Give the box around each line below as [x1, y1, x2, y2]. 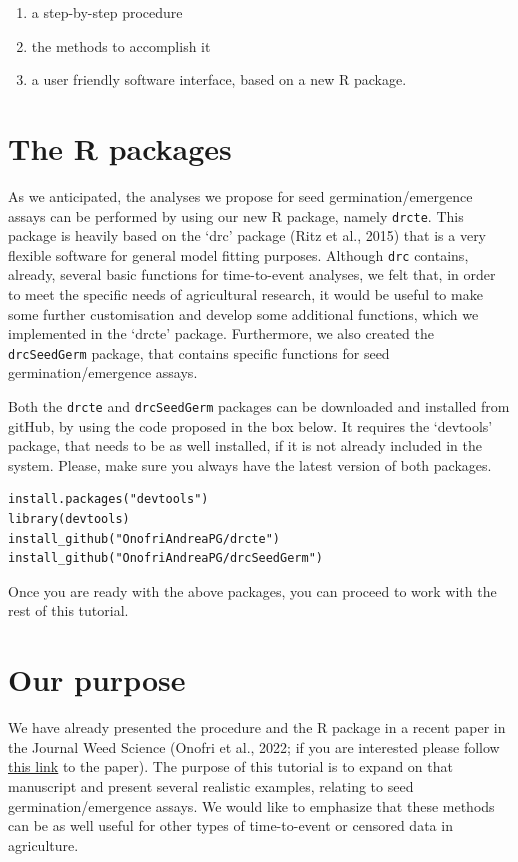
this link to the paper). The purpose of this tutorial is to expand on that [8, 756, 453, 777]
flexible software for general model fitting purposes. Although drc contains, [8, 244, 469, 265]
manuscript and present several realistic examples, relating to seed [8, 775, 414, 796]
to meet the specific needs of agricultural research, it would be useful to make [8, 284, 483, 304]
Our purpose [8, 659, 186, 700]
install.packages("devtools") [8, 492, 209, 507]
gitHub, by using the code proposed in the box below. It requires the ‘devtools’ [8, 415, 493, 436]
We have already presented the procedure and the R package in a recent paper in [8, 717, 506, 738]
